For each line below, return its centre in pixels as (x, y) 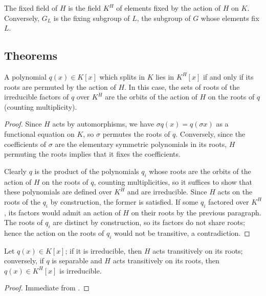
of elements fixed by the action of (169, 8)
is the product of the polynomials (87, 171)
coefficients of (25, 144)
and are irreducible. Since (167, 192)
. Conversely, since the (210, 133)
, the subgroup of (164, 18)
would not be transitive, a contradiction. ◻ (182, 232)
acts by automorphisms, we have (103, 124)
